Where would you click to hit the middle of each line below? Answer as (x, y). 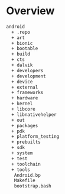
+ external (25, 87)
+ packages (25, 125)
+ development (29, 76)
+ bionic (22, 43)
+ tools (21, 170)
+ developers (27, 70)
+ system (22, 153)
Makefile (25, 181)
